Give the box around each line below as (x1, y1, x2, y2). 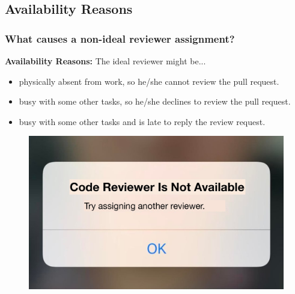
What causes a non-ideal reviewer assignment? (5, 31, 235, 46)
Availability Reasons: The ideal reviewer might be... (5, 55, 206, 67)
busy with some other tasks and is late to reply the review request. (19, 115, 266, 127)
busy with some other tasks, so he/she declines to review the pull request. (19, 95, 291, 108)
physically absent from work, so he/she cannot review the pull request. (19, 75, 279, 87)
